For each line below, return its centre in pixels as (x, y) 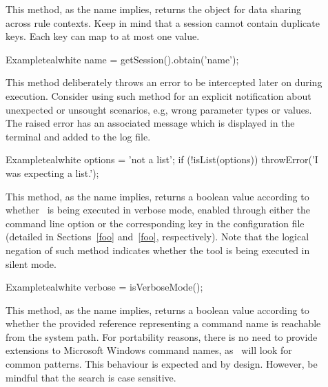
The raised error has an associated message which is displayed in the (150, 123)
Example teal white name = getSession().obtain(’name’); (122, 59)
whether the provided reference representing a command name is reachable (163, 323)
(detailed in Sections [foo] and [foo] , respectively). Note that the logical (157, 237)
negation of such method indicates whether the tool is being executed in (158, 250)
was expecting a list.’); (52, 172)
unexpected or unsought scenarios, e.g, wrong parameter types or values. (159, 109)
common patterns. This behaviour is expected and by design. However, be (162, 364)
